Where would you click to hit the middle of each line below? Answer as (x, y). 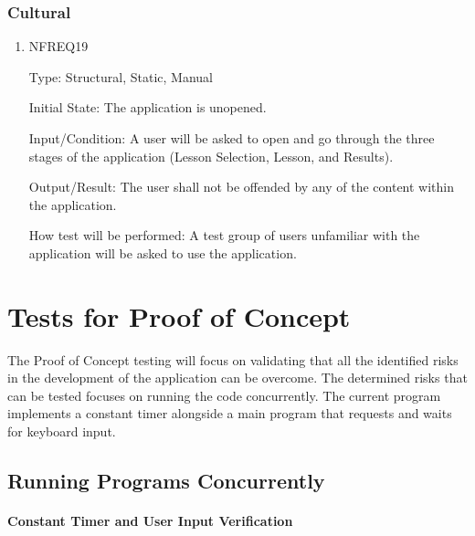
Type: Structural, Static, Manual (121, 76)
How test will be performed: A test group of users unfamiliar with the (224, 235)
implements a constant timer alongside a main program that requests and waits (230, 413)
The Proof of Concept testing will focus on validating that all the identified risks (233, 359)
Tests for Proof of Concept (179, 315)
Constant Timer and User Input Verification (150, 521)
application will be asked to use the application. (163, 252)
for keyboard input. (62, 431)
